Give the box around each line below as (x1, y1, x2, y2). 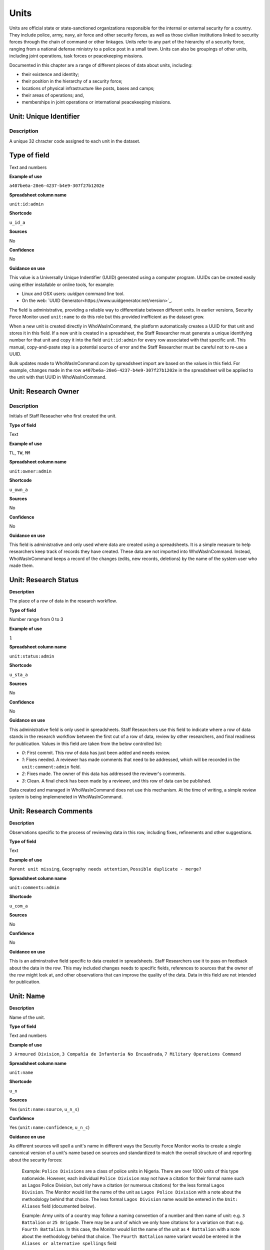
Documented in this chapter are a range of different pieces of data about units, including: (9, 62, 192, 68)
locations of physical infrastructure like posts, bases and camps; (21, 85, 155, 91)
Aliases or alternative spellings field (21, 1240, 117, 1246)
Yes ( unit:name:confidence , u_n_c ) (9, 1124, 90, 1130)
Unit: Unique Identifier (9, 112, 80, 121)
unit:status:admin (9, 653, 54, 659)
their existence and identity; (21, 71, 79, 77)
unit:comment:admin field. (21, 763, 81, 769)
